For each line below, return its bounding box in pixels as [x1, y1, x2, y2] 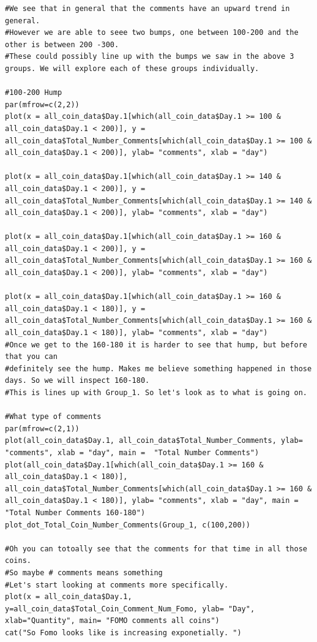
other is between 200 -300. [5, 40, 119, 49]
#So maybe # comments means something [5, 568, 163, 577]
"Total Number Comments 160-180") [5, 508, 146, 517]
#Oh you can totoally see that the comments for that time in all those [5, 544, 307, 553]
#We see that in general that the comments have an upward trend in [5, 4, 290, 13]
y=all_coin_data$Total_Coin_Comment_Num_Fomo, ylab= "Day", [5, 604, 255, 613]
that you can [5, 352, 58, 361]
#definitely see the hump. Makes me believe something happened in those [5, 364, 312, 373]
